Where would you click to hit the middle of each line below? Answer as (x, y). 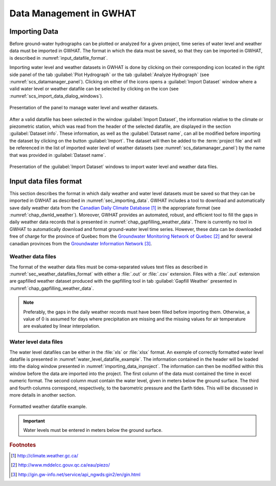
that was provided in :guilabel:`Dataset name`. (58, 155)
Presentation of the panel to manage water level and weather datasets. (84, 108)
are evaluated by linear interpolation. (62, 326)
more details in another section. (43, 395)
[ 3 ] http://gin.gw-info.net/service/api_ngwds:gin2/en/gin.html (76, 474)
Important (34, 421)
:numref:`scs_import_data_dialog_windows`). (56, 96)
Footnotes (23, 445)
